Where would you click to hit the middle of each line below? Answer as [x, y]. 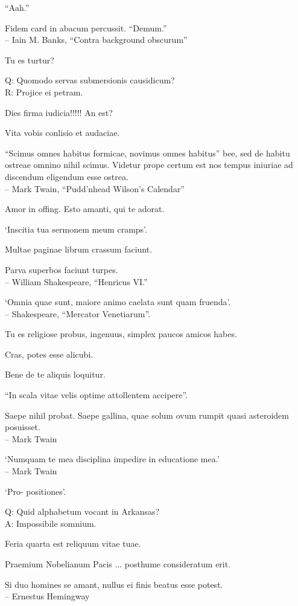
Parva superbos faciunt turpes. [62, 269]
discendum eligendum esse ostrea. [67, 176]
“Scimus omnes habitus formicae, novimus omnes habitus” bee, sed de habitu [147, 153]
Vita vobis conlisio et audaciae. [62, 133]
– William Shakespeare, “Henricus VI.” [76, 281]
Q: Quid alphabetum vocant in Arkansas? [82, 511]
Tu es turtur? [30, 60]
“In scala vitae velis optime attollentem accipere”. [97, 395]
